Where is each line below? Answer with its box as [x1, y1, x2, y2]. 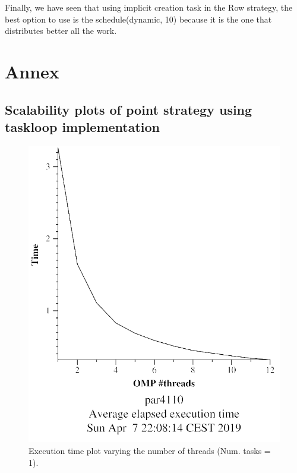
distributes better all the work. [5, 24, 117, 37]
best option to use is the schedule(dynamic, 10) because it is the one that [5, 12, 272, 25]
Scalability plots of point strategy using [5, 100, 252, 118]
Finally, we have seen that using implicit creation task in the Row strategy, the [5, 1, 293, 13]
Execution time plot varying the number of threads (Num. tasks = [29, 444, 271, 456]
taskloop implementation [5, 117, 160, 135]
